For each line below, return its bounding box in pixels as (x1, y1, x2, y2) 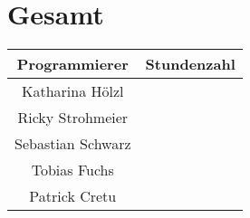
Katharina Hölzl (22, 81, 124, 102)
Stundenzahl (145, 53, 236, 75)
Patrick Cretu (29, 185, 117, 207)
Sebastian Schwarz (14, 133, 131, 155)
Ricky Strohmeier (17, 107, 129, 128)
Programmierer (16, 53, 129, 75)
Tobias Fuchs (31, 159, 114, 181)
